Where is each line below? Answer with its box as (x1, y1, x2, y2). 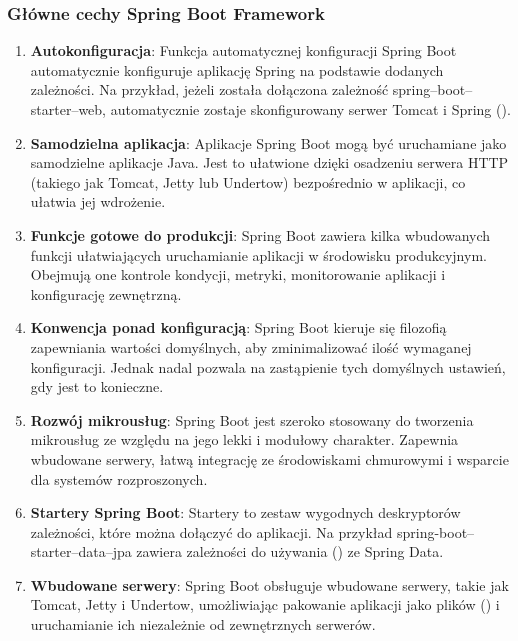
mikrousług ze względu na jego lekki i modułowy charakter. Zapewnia (30, 429, 459, 450)
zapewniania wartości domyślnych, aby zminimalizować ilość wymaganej (30, 336, 472, 357)
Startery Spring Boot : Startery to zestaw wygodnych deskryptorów (30, 502, 461, 523)
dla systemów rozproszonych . (30, 468, 208, 489)
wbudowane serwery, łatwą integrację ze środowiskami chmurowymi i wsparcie (30, 448, 509, 469)
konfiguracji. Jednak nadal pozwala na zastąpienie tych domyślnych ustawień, (30, 356, 506, 377)
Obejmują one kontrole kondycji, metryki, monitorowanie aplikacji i (30, 264, 446, 285)
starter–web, (30, 99, 107, 119)
